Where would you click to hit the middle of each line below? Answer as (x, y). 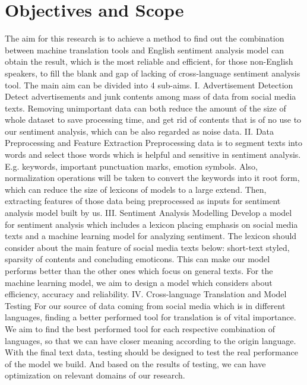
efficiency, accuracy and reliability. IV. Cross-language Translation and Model (146, 294)
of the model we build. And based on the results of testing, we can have (135, 363)
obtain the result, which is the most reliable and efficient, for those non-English (149, 61)
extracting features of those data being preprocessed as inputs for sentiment (143, 201)
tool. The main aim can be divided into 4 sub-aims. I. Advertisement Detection (149, 85)
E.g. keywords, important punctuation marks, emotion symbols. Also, (131, 166)
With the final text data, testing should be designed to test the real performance (151, 352)
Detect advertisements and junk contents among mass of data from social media (151, 96)
